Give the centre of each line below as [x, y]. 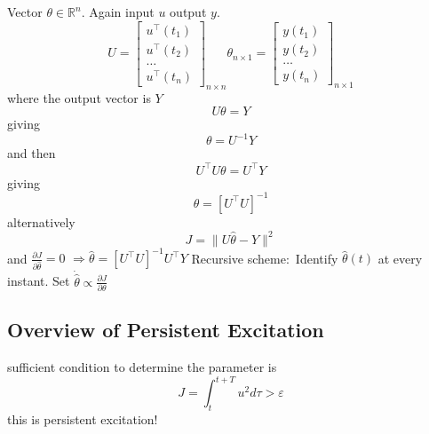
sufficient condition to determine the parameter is [142, 367]
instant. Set [39, 281]
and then [32, 153]
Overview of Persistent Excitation [166, 330]
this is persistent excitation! [83, 418]
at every [400, 258]
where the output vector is [79, 97]
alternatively [41, 221]
